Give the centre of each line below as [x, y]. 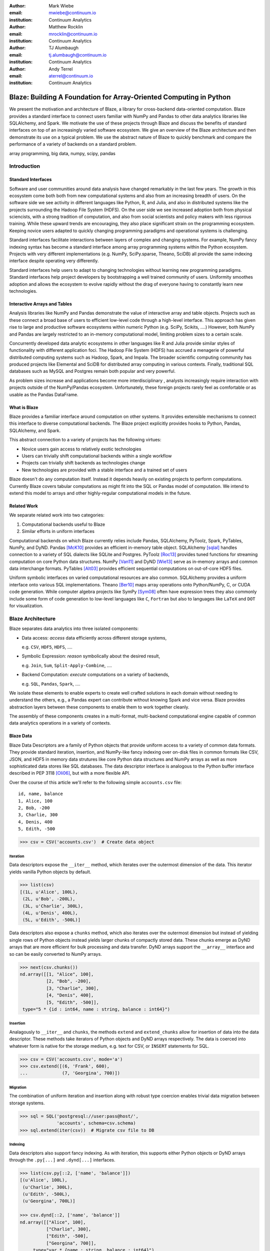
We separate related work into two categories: [57, 515]
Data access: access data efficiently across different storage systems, [94, 638]
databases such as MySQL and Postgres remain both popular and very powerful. [92, 371]
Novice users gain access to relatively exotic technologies [81, 449]
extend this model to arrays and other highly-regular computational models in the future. [100, 493]
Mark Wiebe [61, 6]
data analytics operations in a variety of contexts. [60, 723]
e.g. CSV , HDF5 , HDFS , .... [47, 647]
